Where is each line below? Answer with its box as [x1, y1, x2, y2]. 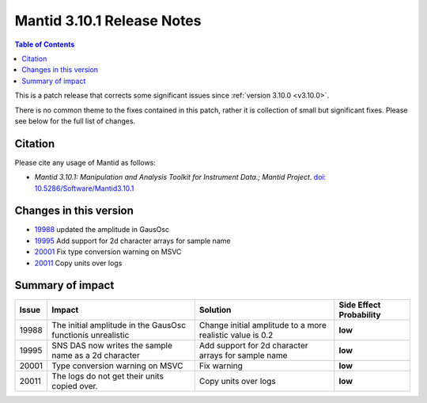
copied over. [51, 380, 98, 391]
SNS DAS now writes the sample [51, 340, 173, 351]
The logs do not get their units [51, 371, 164, 382]
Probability [338, 309, 381, 320]
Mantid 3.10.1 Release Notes [14, 12, 202, 29]
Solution [198, 304, 232, 315]
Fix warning [198, 360, 243, 371]
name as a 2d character [51, 349, 140, 360]
